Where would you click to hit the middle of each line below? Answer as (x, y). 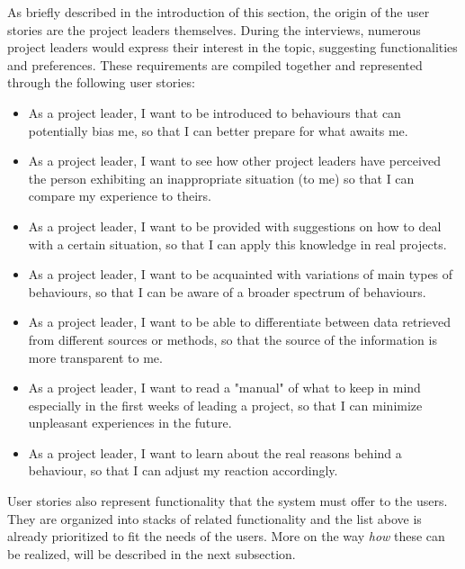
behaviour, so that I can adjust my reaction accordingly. (183, 470)
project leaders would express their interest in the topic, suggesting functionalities (232, 47)
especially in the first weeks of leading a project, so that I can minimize (225, 405)
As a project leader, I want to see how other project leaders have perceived (234, 161)
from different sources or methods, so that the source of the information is (232, 339)
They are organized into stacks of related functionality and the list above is (215, 518)
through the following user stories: (101, 82)
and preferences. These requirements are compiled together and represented (215, 64)
